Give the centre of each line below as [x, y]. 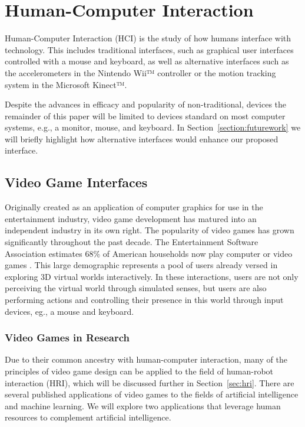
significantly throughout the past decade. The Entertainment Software [132, 242]
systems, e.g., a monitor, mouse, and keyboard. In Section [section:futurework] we [153, 127]
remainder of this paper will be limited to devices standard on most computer [145, 115]
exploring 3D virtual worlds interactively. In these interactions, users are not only [152, 276]
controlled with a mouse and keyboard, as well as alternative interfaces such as [147, 61]
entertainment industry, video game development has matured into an [131, 218]
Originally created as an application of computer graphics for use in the [134, 207]
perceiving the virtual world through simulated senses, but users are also [136, 288]
